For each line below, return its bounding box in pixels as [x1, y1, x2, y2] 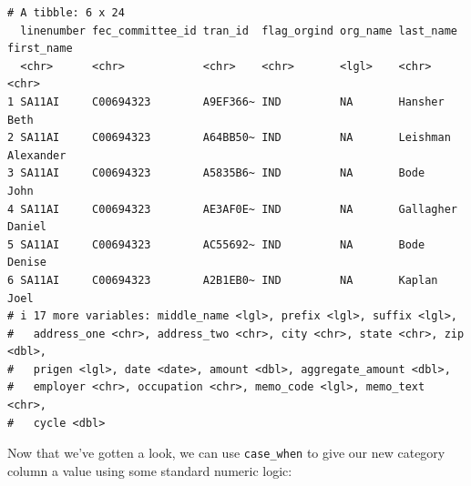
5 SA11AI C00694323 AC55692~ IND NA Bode [7, 238, 425, 251]
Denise [7, 256, 46, 269]
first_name [7, 42, 73, 56]
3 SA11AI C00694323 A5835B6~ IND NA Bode [7, 167, 425, 180]
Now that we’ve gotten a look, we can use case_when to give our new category [7, 443, 445, 462]
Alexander [7, 148, 67, 162]
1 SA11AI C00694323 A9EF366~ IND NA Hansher [7, 95, 445, 108]
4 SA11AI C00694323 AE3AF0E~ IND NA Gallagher [7, 202, 457, 216]
